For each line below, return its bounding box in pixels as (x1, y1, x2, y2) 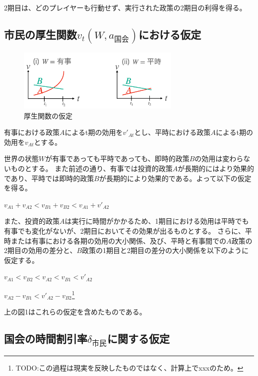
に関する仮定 (107, 331, 170, 346)
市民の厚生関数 (4, 26, 77, 42)
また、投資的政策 (4, 216, 60, 226)
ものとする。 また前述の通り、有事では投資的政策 (10, 163, 173, 173)
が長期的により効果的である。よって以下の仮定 (99, 173, 252, 183)
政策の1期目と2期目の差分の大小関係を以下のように (82, 245, 249, 255)
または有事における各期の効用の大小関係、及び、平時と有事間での (10, 235, 226, 246)
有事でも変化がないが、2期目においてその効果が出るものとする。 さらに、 (4, 225, 245, 236)
